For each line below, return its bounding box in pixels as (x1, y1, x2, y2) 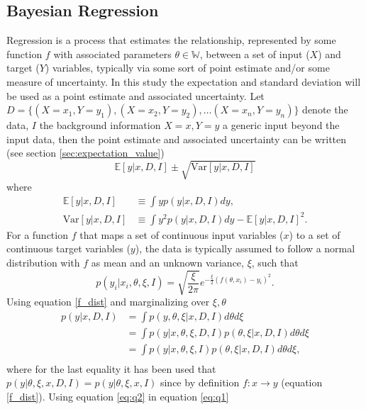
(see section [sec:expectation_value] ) (6, 145, 165, 160)
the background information (39, 118, 161, 133)
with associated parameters (53, 46, 172, 61)
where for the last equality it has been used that (6, 361, 216, 376)
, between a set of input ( (199, 46, 310, 61)
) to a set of (289, 227, 340, 242)
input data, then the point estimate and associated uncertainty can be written (6, 131, 347, 146)
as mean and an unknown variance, (91, 254, 244, 269)
